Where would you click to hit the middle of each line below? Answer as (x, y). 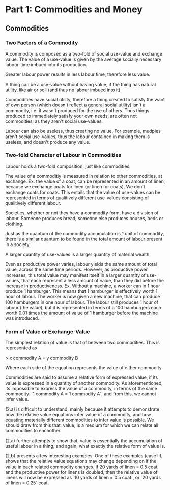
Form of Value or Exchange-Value (48, 332)
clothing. (15, 224)
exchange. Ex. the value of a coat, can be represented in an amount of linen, (85, 181)
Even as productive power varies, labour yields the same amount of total (81, 264)
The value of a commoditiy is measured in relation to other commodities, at (84, 176)
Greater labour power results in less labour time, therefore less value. (78, 74)
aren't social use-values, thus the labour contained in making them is (78, 137)
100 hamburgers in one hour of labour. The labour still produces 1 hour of (82, 302)
